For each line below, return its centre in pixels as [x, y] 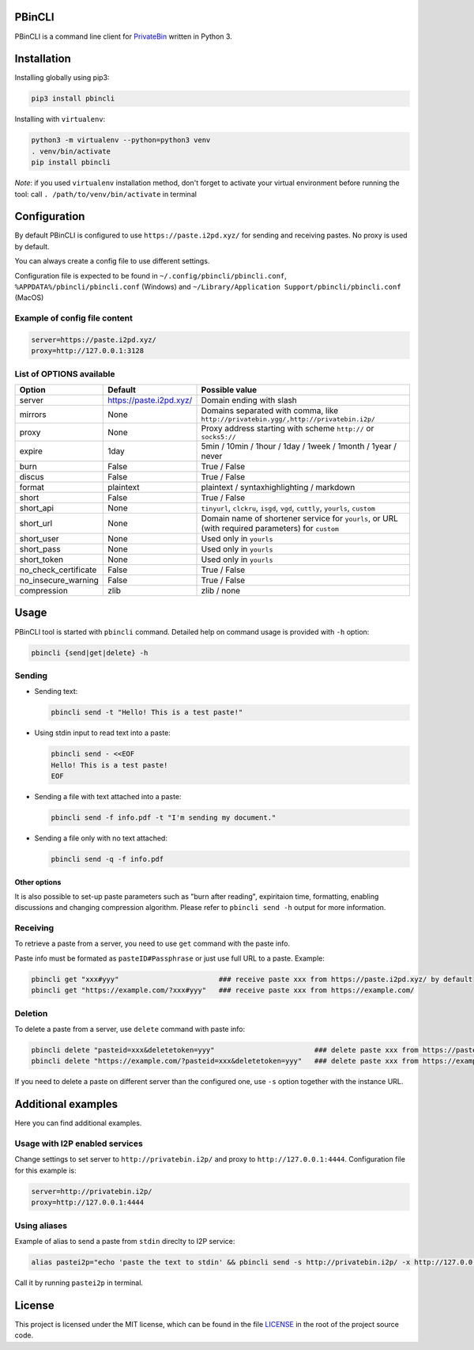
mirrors [33, 414]
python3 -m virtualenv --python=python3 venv [121, 140]
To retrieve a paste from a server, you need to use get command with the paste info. [152, 944]
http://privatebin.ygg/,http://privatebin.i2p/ [288, 419]
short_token [41, 559]
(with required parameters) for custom [270, 529]
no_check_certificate [58, 570]
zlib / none [221, 591]
